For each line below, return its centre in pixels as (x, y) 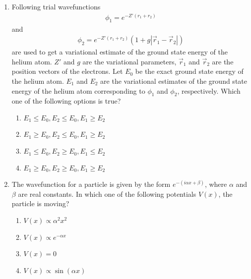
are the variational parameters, (129, 61)
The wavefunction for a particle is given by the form (91, 184)
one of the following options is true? (66, 101)
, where (216, 184)
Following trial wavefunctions (56, 6)
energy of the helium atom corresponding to (78, 90)
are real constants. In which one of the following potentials (107, 194)
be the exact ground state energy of (189, 71)
